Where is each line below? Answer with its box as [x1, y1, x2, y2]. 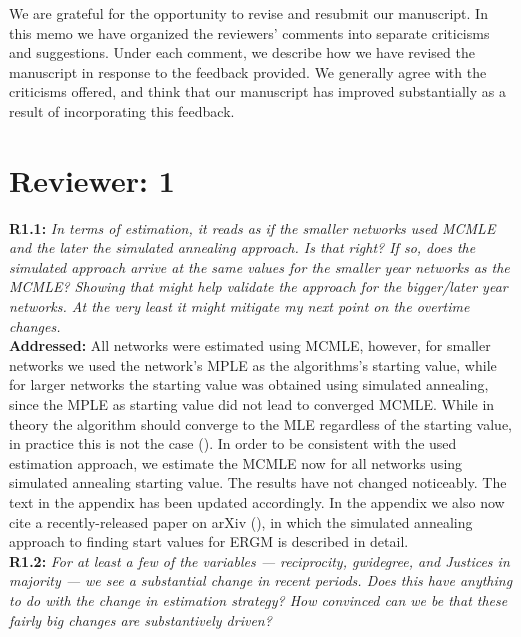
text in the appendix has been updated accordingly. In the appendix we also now [9, 492, 505, 512]
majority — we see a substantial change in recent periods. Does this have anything [9, 570, 513, 591]
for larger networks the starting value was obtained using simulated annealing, [9, 374, 489, 395]
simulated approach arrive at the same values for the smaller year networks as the [9, 256, 510, 277]
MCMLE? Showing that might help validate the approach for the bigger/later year [9, 276, 508, 297]
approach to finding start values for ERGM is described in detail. [9, 531, 409, 552]
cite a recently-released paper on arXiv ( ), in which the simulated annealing [9, 511, 473, 532]
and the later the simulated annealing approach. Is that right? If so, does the [9, 237, 476, 258]
